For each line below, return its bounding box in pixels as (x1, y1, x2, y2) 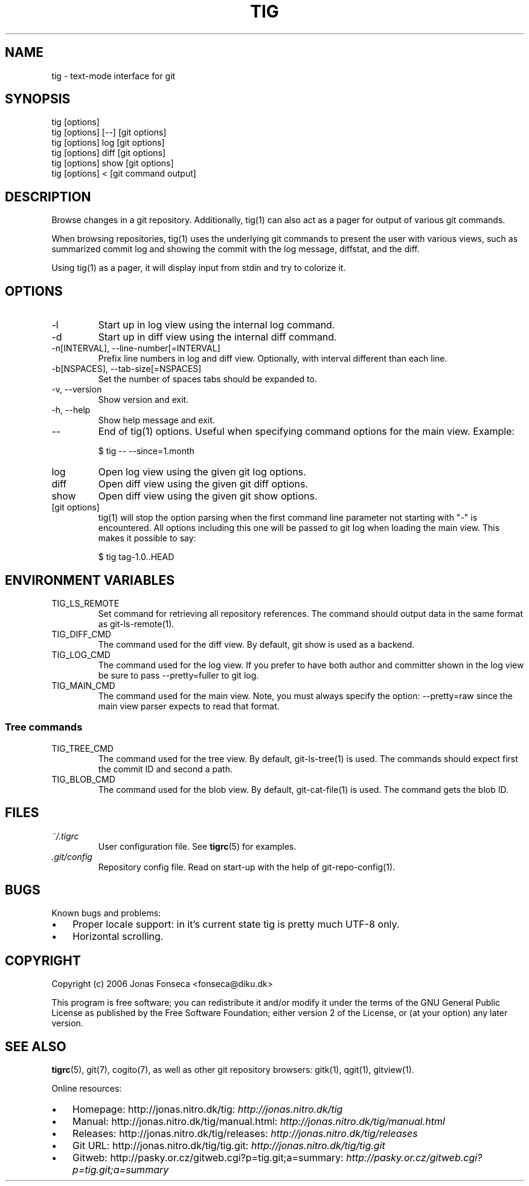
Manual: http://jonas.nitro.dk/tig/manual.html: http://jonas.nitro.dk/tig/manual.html (72, 1115, 445, 1128)
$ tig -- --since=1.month (98, 446, 194, 457)
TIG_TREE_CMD (51, 743, 114, 754)
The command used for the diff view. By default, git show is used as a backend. (98, 639, 415, 650)
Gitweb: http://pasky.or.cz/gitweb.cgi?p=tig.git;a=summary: (72, 1152, 344, 1164)
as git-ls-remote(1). (98, 618, 175, 629)
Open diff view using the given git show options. (98, 490, 318, 503)
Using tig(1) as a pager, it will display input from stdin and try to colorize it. (51, 262, 346, 273)
